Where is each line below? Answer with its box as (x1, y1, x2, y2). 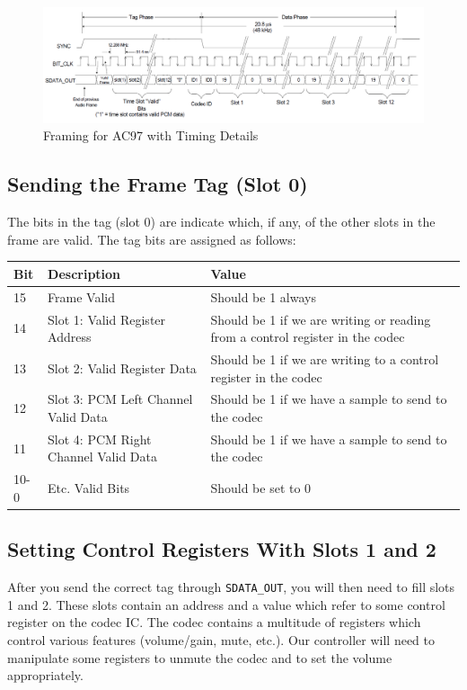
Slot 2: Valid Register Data (48, 358, 197, 377)
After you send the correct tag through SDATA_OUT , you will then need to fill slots (7, 578, 455, 596)
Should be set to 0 (210, 479, 312, 497)
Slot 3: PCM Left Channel (48, 390, 193, 408)
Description (48, 264, 121, 282)
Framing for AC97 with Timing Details (43, 126, 259, 145)
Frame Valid (48, 287, 115, 306)
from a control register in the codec (210, 327, 405, 346)
